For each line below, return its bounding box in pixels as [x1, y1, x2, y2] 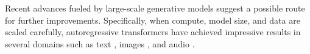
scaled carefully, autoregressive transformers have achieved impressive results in [5, 25, 301, 38]
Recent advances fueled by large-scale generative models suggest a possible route [5, 2, 305, 14]
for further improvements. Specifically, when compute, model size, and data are [5, 13, 300, 26]
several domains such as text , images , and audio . [5, 37, 195, 50]
